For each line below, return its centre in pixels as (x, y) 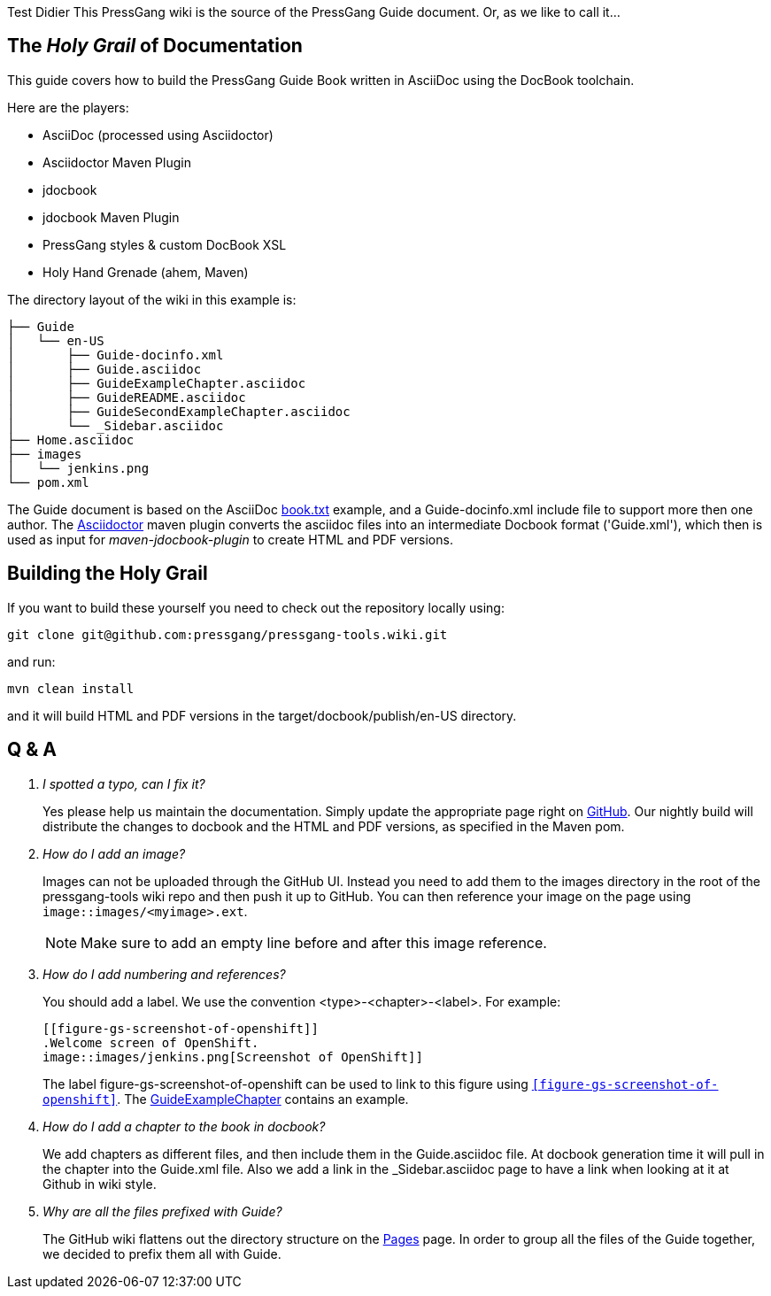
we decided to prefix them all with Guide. (162, 1254)
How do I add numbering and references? (164, 974)
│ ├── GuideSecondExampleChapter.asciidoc (179, 411)
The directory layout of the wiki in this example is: (152, 299)
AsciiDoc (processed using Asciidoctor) (158, 135)
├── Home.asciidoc (71, 440)
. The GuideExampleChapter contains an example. (263, 1099)
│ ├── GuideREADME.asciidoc (127, 397)
